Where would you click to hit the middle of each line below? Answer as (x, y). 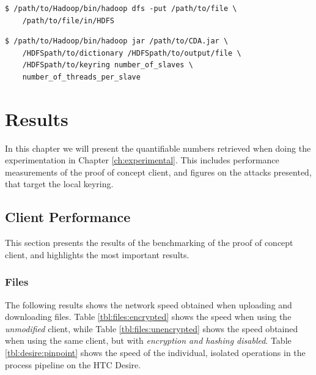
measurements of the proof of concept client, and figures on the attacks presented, (158, 172)
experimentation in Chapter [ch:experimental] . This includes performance (142, 160)
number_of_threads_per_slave (81, 77)
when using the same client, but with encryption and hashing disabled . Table (148, 340)
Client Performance (68, 217)
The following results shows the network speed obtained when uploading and (149, 304)
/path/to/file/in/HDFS (68, 20)
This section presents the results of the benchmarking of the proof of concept (149, 243)
